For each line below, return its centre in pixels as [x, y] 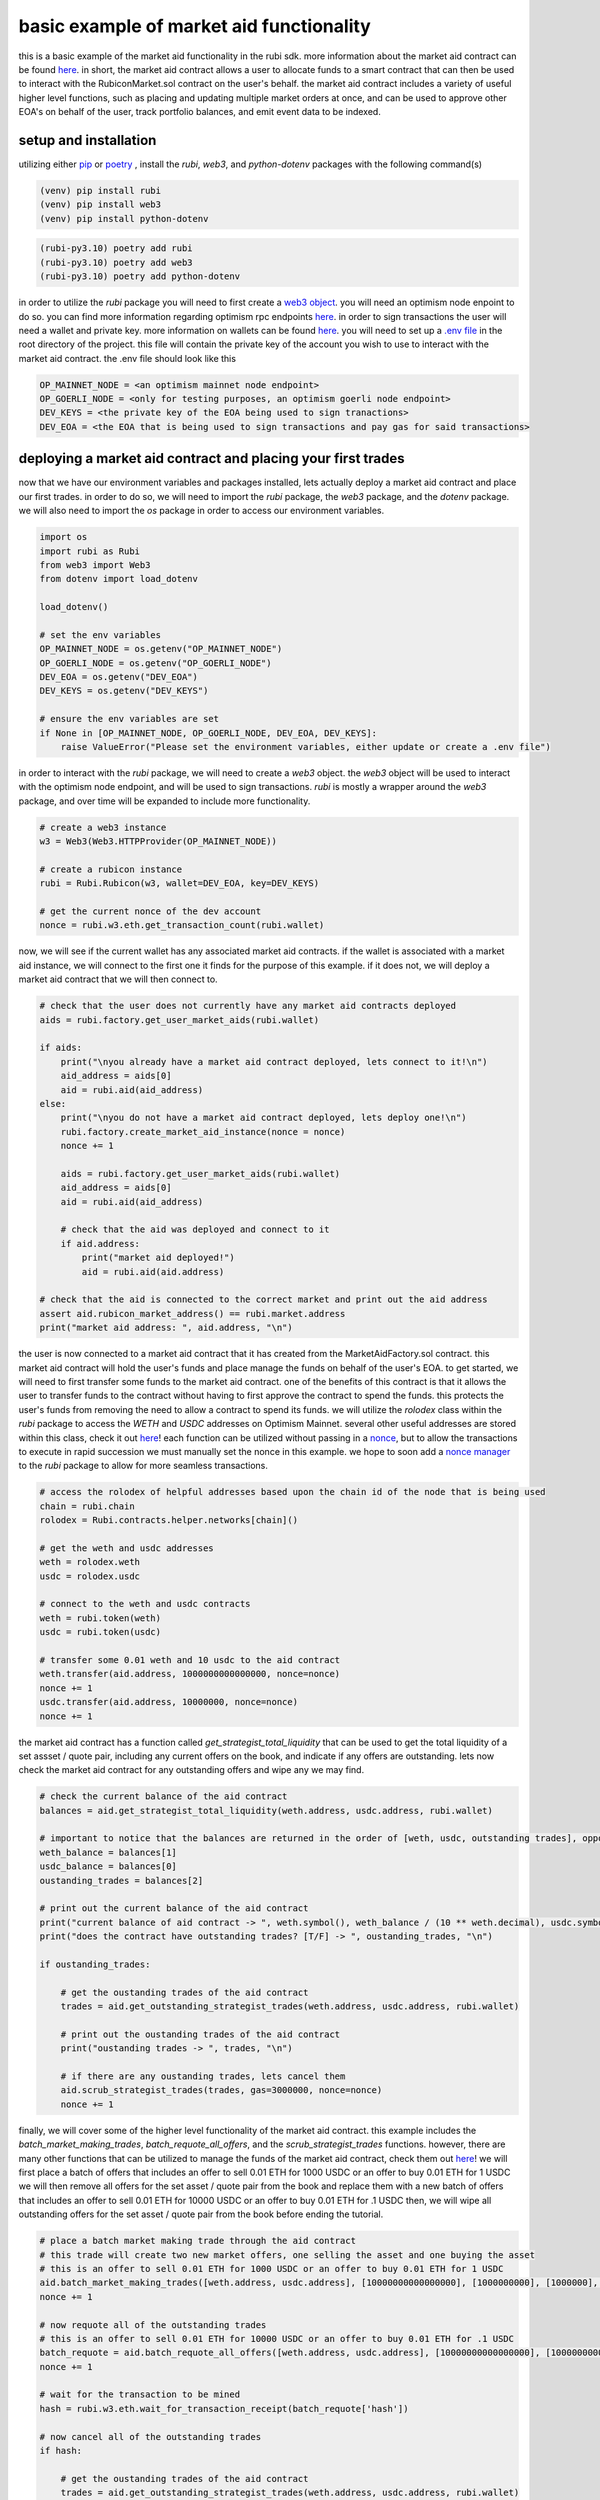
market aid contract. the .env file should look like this [127, 358]
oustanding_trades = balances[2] [121, 1880]
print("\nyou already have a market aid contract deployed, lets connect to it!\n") [274, 1061]
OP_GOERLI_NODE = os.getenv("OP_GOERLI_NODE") [155, 663]
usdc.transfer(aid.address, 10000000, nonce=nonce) [169, 1702]
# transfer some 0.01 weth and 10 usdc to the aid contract [190, 1659]
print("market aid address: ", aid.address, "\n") [166, 1328]
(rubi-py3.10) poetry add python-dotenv [139, 276]
